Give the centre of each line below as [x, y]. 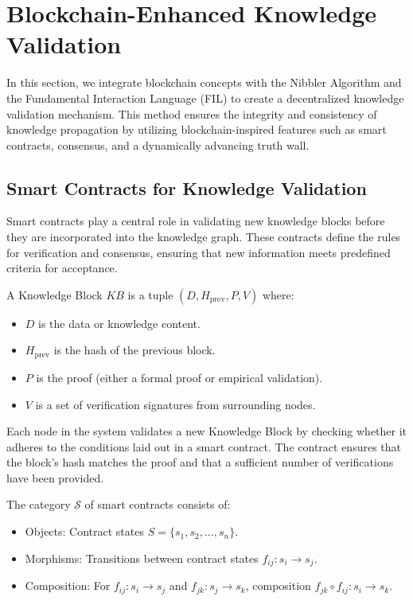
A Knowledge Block [55, 294]
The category [39, 504]
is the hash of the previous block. [134, 350]
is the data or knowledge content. [119, 323]
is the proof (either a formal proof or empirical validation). [179, 377]
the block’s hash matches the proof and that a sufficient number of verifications [200, 462]
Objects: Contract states [84, 531]
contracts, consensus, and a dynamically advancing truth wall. [158, 144]
